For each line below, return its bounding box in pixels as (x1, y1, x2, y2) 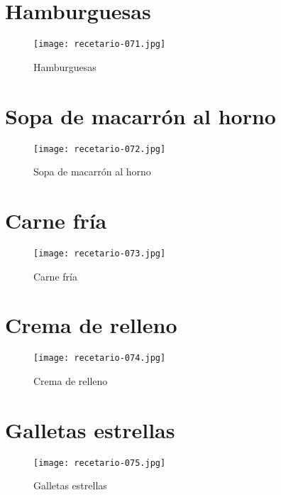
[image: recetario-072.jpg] (33, 143, 166, 154)
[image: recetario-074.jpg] (33, 353, 166, 364)
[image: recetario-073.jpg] (33, 248, 166, 259)
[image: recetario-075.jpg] (33, 457, 166, 468)
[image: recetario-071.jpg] (33, 39, 166, 50)
